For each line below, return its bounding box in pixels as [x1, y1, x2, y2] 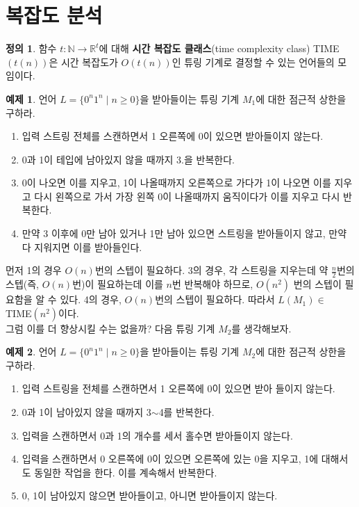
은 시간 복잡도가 [49, 54, 118, 69]
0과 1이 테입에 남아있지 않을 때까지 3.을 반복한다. [22, 152, 235, 166]
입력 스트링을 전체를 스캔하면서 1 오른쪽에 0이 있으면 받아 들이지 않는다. [22, 381, 335, 396]
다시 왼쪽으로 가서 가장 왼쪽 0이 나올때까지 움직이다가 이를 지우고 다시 [34, 188, 340, 203]
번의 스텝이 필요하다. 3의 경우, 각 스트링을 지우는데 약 [94, 263, 328, 277]
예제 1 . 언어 [6, 91, 57, 106]
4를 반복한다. [158, 405, 215, 419]
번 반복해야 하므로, [172, 277, 253, 291]
